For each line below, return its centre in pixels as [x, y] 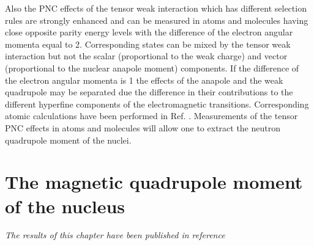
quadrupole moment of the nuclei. [68, 140]
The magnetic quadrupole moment [154, 182]
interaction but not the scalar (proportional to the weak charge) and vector [146, 56]
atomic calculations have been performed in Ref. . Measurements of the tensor [151, 116]
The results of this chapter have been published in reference [115, 235]
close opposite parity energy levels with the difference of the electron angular [149, 32]
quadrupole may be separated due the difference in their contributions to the [149, 92]
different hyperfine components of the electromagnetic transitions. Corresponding [157, 104]
